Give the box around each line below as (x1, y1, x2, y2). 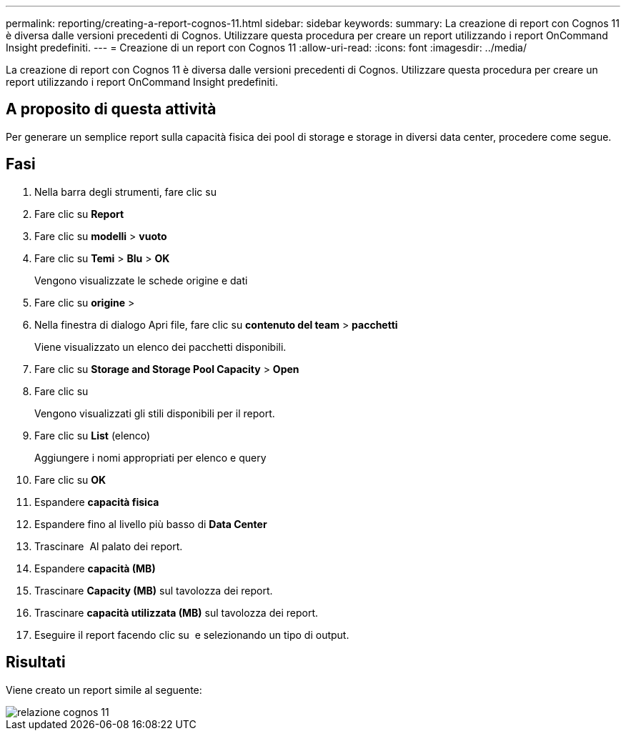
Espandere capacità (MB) (34, 562, 156, 575)
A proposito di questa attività (6, 100, 217, 119)
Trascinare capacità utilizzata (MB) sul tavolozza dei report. (34, 606, 318, 619)
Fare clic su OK (34, 473, 106, 486)
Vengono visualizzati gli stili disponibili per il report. (34, 407, 275, 419)
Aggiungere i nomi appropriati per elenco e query (34, 451, 267, 464)
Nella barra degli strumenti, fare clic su (34, 185, 217, 198)
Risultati (6, 653, 66, 672)
